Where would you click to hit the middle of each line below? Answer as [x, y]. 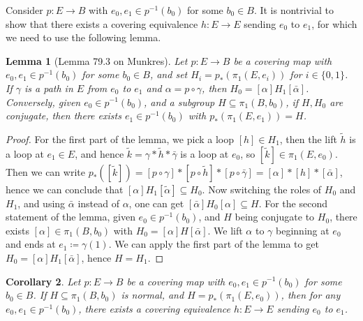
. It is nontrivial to [294, 10]
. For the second [293, 203]
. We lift [225, 230]
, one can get [156, 203]
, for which [334, 23]
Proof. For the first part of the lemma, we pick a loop [120, 139]
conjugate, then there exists [64, 115]
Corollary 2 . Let [43, 281]
